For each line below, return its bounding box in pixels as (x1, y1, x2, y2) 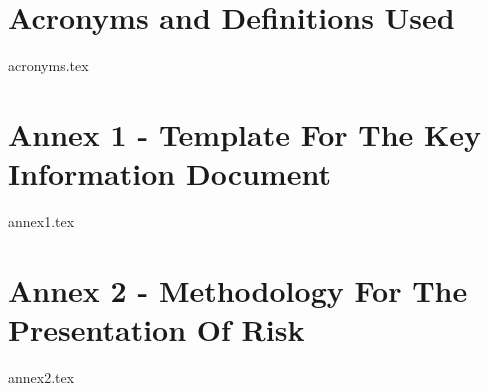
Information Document (8, 153, 331, 194)
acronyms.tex (8, 55, 89, 76)
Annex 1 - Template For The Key (8, 113, 482, 154)
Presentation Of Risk (8, 309, 305, 349)
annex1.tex (8, 211, 75, 232)
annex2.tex (8, 366, 75, 387)
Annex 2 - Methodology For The (8, 269, 468, 310)
